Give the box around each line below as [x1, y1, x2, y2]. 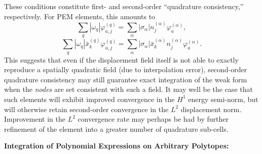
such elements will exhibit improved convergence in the [4, 93, 175, 104]
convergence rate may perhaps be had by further [78, 114, 229, 124]
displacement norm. [180, 104, 242, 114]
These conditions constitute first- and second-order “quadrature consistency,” [4, 1, 244, 11]
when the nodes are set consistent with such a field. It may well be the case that [4, 84, 253, 94]
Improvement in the [4, 114, 65, 124]
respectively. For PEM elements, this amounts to [4, 11, 156, 21]
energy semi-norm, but [188, 93, 258, 104]
